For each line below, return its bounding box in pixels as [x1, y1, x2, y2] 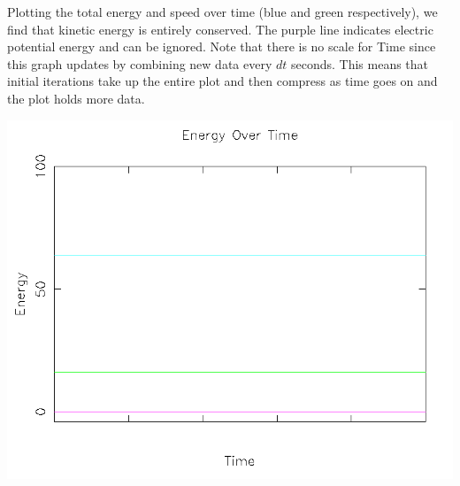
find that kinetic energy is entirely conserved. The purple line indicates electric [7, 19, 433, 38]
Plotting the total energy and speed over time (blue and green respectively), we [7, 3, 438, 20]
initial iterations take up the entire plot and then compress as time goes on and [7, 72, 438, 90]
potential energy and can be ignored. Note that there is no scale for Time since [7, 37, 436, 56]
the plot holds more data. [7, 89, 145, 107]
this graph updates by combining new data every [7, 54, 272, 73]
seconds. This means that [290, 54, 429, 73]
